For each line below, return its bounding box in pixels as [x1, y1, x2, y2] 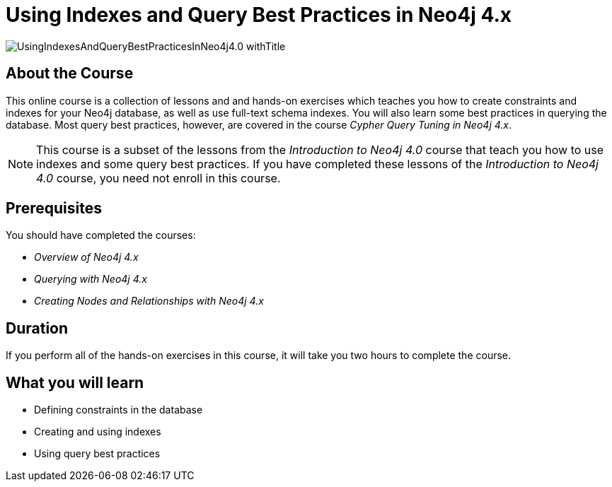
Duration [6, 319, 69, 337]
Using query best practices [34, 447, 161, 460]
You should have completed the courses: [6, 229, 196, 242]
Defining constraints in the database [34, 404, 203, 416]
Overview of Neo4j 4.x [34, 251, 139, 264]
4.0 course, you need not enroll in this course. [36, 170, 281, 185]
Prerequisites [6, 199, 102, 218]
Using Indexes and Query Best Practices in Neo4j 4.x [6, 3, 512, 27]
